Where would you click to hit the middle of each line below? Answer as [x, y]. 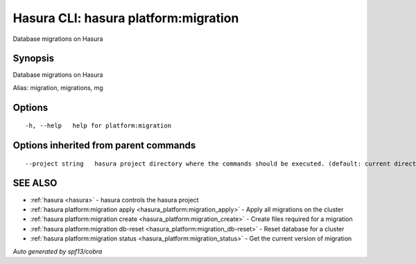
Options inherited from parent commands [104, 146]
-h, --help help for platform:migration [98, 126]
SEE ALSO [35, 183]
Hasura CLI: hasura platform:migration [126, 18]
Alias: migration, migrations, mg [58, 87]
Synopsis [34, 59]
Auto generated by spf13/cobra [58, 251]
